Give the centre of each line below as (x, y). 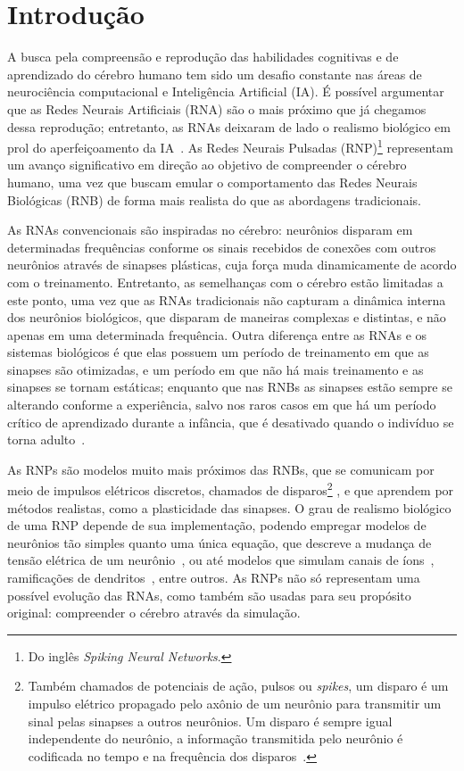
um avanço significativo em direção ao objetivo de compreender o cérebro (207, 165)
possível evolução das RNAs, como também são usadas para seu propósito (209, 595)
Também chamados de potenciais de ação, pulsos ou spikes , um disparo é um (238, 686)
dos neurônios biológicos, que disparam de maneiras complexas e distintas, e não (227, 317)
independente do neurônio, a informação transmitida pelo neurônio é (215, 738)
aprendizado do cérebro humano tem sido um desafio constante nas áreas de (215, 74)
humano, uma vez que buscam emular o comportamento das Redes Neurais (212, 182)
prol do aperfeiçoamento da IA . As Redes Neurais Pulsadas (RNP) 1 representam (230, 146)
